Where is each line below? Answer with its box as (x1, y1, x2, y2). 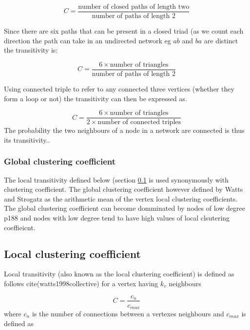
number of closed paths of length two (78, 3, 190, 10)
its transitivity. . (4, 134, 50, 145)
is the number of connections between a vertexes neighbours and (32, 309, 224, 319)
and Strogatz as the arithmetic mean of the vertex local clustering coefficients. (4, 193, 238, 203)
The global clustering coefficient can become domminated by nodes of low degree (4, 203, 245, 213)
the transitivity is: (4, 45, 58, 55)
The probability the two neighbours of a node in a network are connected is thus (4, 125, 245, 135)
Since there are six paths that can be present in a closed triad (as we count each (4, 26, 244, 36)
